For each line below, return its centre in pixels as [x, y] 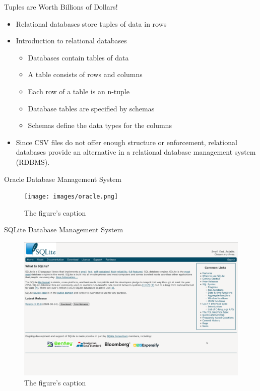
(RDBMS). [33, 161]
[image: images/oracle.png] [71, 197]
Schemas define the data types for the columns [100, 125]
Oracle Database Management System [63, 179]
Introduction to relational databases [71, 41]
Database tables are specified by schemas [91, 108]
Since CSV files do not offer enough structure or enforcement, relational [126, 142]
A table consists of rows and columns [85, 74]
